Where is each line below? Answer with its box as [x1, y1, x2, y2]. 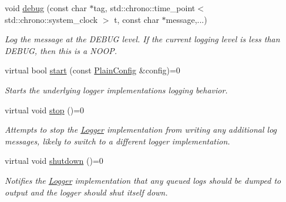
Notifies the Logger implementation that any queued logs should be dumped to [5, 174, 281, 186]
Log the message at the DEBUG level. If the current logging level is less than [5, 33, 280, 45]
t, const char [114, 13, 159, 25]
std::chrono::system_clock [5, 13, 98, 25]
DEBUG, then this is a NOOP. [5, 44, 117, 56]
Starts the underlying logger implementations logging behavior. [5, 83, 228, 96]
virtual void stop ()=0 [5, 103, 85, 116]
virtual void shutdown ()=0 [5, 154, 103, 167]
